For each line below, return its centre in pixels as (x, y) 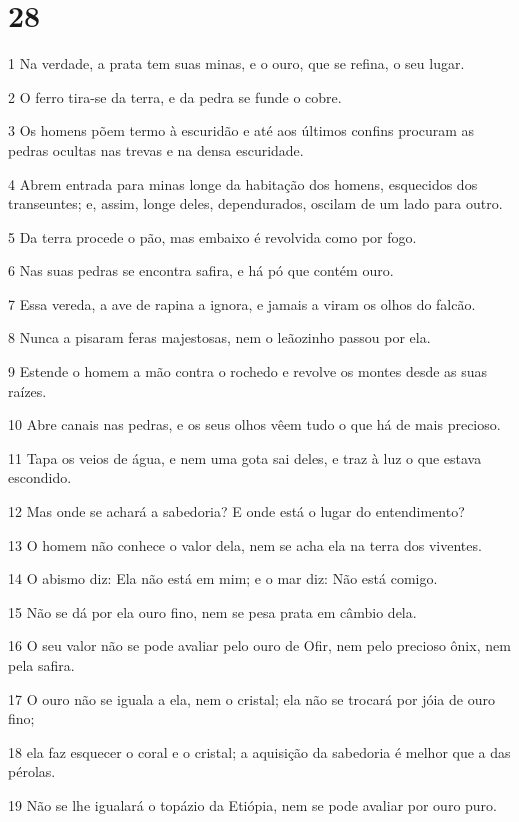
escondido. (40, 477)
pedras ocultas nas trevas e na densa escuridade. (156, 149)
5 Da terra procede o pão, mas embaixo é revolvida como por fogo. (212, 236)
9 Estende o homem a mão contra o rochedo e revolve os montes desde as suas (248, 371)
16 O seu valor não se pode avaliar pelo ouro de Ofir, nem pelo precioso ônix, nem (259, 645)
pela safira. (41, 665)
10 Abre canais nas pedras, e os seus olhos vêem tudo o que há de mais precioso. (254, 424)
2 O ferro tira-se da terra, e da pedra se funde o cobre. (175, 96)
